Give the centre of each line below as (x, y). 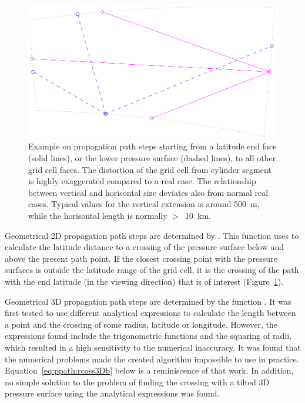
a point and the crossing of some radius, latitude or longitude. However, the (141, 324)
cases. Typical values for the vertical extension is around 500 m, (144, 204)
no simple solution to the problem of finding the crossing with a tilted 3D (137, 382)
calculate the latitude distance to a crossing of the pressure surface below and (145, 247)
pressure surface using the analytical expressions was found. (112, 393)
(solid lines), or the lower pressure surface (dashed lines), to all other (152, 158)
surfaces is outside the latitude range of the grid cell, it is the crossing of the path (152, 270)
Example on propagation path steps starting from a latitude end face (152, 146)
